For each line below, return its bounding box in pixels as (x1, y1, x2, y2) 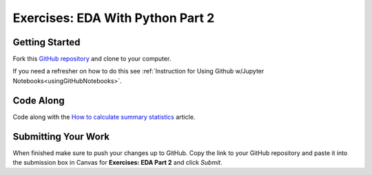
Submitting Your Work (12, 130, 110, 142)
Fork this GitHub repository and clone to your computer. (12, 55, 172, 63)
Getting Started (12, 36, 81, 48)
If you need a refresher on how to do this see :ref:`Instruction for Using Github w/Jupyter (12, 67, 265, 75)
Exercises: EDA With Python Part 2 (12, 10, 215, 25)
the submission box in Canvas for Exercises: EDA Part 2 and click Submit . (12, 159, 223, 167)
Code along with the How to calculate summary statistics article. (12, 113, 196, 121)
